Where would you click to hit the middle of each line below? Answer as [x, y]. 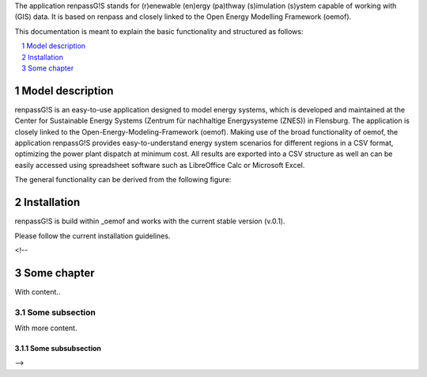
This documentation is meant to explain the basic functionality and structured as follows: [159, 31]
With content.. [38, 291]
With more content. [46, 328]
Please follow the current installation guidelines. [93, 236]
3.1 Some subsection [55, 312]
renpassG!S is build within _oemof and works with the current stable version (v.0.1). [150, 221]
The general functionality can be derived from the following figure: [123, 180]
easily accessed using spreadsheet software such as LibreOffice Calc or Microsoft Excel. [160, 165]
